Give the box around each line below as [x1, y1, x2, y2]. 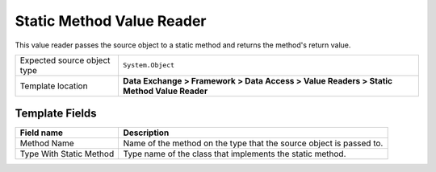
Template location [19, 80, 88, 92]
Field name [19, 127, 64, 138]
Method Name [19, 137, 74, 149]
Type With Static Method [19, 149, 115, 160]
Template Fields [15, 107, 97, 121]
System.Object [122, 61, 175, 70]
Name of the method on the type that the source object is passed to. [123, 137, 384, 149]
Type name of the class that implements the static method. [123, 149, 346, 160]
